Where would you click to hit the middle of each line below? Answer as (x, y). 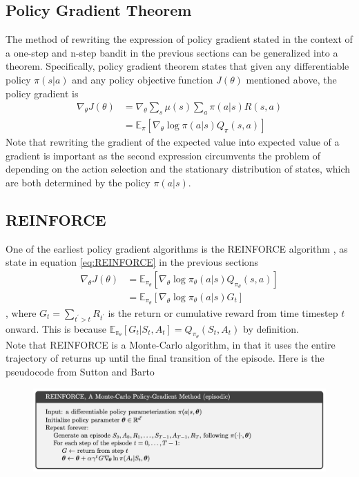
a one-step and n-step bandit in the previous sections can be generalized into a (172, 52)
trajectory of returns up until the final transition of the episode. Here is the (165, 358)
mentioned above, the (291, 79)
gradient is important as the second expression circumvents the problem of (163, 155)
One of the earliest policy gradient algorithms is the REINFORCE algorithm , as (177, 248)
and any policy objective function (143, 79)
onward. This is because (56, 328)
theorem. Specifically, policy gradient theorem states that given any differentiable (177, 66)
